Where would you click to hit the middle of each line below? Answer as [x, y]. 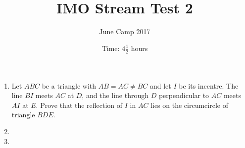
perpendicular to [184, 95]
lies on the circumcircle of [189, 105]
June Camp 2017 [125, 31]
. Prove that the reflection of [79, 105]
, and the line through [115, 95]
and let [160, 85]
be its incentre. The [209, 85]
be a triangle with [69, 85]
